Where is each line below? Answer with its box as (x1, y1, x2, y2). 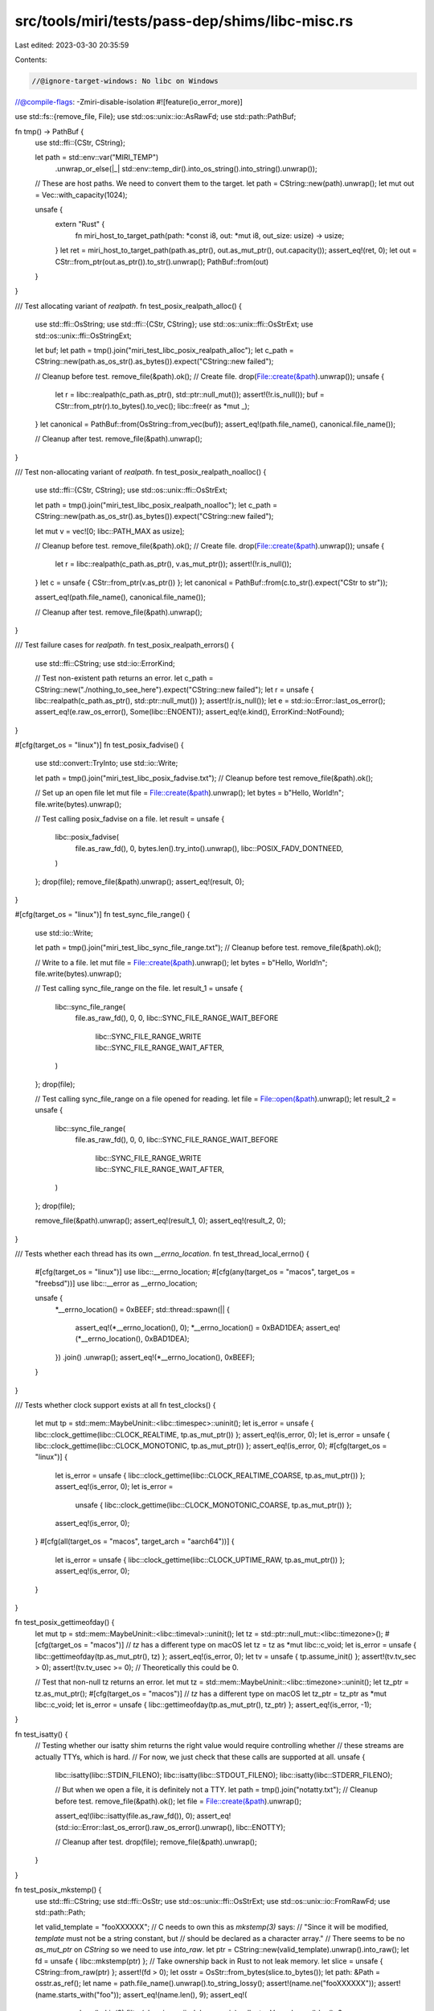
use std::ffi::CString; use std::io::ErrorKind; (35, 658, 176, 668)
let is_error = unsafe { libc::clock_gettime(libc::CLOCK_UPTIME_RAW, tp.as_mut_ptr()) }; (55, 1555, 346, 1565)
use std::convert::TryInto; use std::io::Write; (35, 759, 178, 768)
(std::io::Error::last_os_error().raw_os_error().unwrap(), (55, 1822, 235, 1832)
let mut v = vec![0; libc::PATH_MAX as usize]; (35, 526, 185, 536)
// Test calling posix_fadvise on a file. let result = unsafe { (35, 814, 225, 824)
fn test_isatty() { (14, 1729, 68, 1739)
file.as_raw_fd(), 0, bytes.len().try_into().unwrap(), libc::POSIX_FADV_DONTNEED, (75, 843, 344, 853)
